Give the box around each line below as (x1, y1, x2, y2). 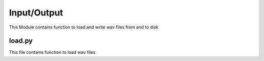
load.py (9, 37, 33, 45)
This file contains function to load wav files (9, 49, 96, 55)
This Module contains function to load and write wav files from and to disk (9, 24, 159, 30)
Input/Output (9, 7, 64, 18)
